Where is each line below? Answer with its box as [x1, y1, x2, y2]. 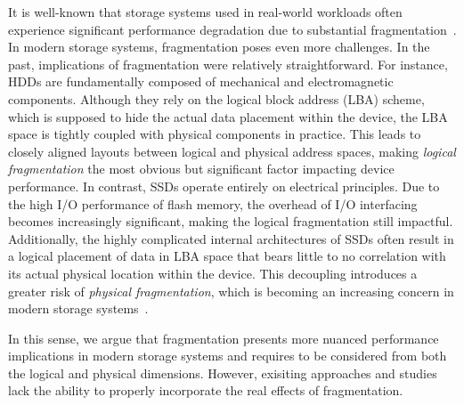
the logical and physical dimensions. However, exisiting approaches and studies [8, 363, 437, 382]
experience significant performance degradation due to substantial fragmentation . [8, 20, 457, 38]
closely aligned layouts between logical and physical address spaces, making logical [8, 142, 456, 160]
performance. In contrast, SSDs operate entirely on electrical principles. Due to [8, 176, 440, 195]
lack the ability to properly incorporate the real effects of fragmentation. [8, 381, 403, 400]
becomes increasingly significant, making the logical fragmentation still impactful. [8, 212, 453, 231]
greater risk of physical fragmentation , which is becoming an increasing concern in [8, 281, 454, 300]
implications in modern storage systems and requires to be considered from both [8, 346, 447, 365]
